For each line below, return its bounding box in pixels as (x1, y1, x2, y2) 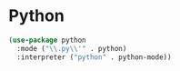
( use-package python (8, 35, 87, 45)
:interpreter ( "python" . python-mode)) (16, 52, 172, 62)
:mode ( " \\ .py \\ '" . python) (16, 44, 127, 53)
